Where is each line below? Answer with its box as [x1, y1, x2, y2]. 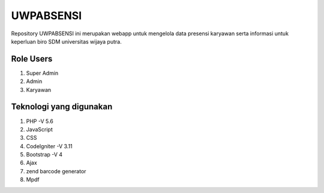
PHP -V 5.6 [26, 117, 53, 125]
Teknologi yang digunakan [11, 102, 113, 112]
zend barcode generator [26, 167, 86, 174]
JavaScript [26, 125, 53, 133]
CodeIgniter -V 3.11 [26, 142, 73, 149]
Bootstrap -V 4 [26, 151, 63, 158]
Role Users [11, 54, 53, 64]
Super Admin [26, 69, 59, 76]
